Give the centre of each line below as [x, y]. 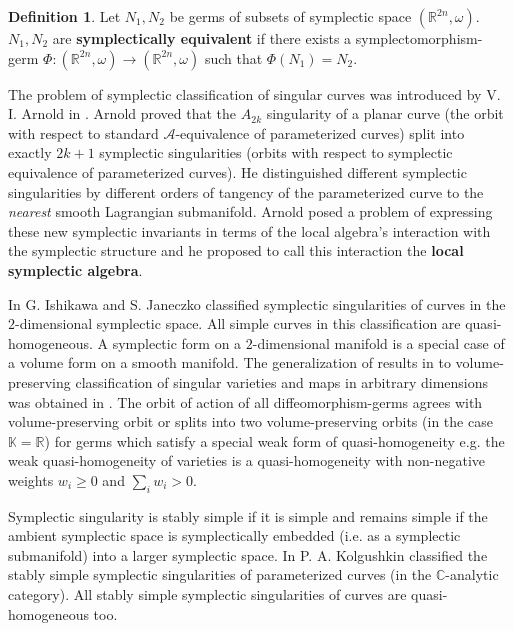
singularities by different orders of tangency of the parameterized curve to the [246, 191]
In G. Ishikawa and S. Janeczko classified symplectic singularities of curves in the [257, 303]
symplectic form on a [177, 342]
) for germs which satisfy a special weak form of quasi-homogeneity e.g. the [274, 440]
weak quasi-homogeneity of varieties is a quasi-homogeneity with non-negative [247, 460]
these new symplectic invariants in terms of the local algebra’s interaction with [249, 230]
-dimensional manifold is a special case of [378, 342]
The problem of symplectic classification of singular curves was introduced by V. [254, 93]
